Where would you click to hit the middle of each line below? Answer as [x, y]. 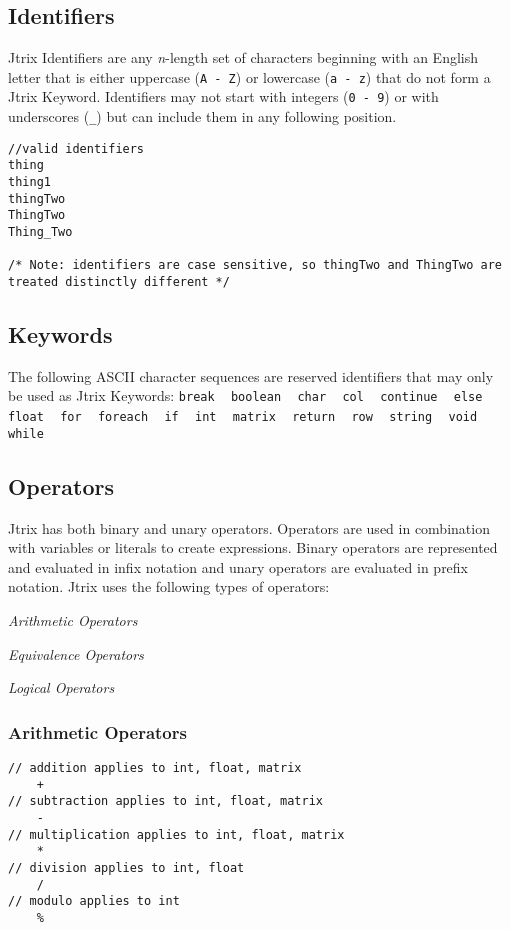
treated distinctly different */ [119, 282]
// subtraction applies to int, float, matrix [165, 801]
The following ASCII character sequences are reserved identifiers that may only [251, 375]
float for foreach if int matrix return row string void [243, 417]
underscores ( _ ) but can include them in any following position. [202, 116]
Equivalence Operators [76, 653]
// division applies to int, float [126, 867]
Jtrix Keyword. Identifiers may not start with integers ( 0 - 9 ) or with [223, 96]
